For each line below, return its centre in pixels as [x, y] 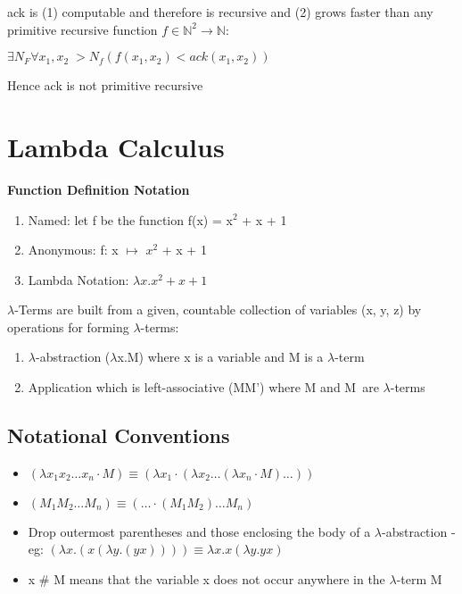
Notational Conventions [119, 435]
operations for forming [68, 326]
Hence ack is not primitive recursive [105, 85]
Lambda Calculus [116, 146]
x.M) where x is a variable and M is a [220, 357]
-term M [419, 579]
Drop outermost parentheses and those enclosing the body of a [199, 531]
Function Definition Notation [99, 189]
